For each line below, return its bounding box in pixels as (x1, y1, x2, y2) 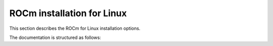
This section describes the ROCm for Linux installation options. (9, 25, 141, 31)
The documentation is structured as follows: (9, 34, 101, 40)
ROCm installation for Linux (9, 8, 127, 19)
